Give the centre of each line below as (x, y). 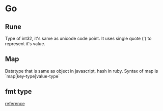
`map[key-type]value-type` (32, 76)
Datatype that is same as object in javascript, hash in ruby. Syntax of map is (81, 71)
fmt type (18, 92)
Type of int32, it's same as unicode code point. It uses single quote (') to (78, 38)
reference (15, 103)
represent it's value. (25, 44)
